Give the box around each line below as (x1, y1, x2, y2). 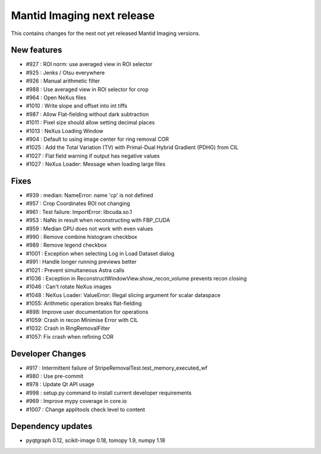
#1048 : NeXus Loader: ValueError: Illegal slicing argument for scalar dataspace (26, 291, 221, 298)
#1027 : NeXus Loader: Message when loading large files (26, 160, 166, 168)
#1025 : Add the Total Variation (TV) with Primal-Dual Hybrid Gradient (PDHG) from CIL (26, 144, 239, 151)
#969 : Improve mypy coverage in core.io (26, 398, 127, 405)
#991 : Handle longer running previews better (26, 258, 137, 266)
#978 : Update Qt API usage (26, 381, 95, 388)
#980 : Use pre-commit (26, 372, 83, 380)
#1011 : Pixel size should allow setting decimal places (26, 119, 155, 126)
